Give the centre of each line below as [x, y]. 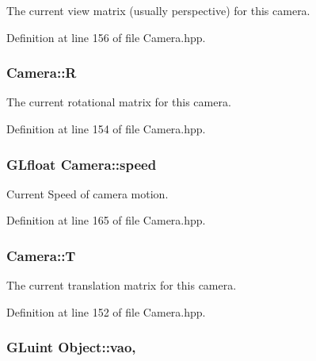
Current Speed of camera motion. [88, 193]
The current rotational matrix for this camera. [119, 102]
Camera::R [42, 73]
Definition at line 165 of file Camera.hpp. [106, 220]
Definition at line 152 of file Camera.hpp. [106, 311]
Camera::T [41, 255]
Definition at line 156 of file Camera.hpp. [106, 37]
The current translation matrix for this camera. [122, 285]
